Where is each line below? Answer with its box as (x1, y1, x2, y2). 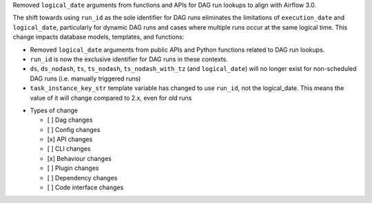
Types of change (30, 106, 79, 114)
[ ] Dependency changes (47, 173, 118, 182)
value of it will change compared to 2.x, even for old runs (30, 94, 192, 102)
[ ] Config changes (47, 125, 101, 133)
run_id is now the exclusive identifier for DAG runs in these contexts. (30, 55, 229, 63)
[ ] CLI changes (47, 145, 91, 153)
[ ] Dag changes (47, 116, 93, 124)
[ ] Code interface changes (47, 183, 124, 192)
